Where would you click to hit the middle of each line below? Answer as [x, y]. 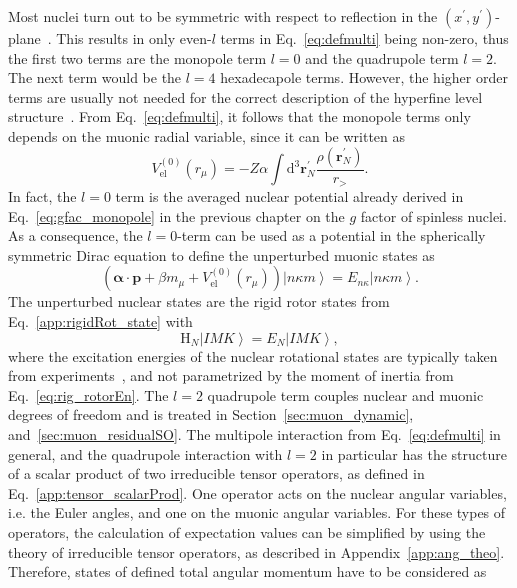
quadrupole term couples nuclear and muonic [345, 394]
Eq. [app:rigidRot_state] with [100, 321]
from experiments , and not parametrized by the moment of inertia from [231, 375]
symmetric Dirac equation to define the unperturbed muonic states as [221, 254]
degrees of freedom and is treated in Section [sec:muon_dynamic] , [211, 414]
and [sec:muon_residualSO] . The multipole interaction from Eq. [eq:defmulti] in [254, 433]
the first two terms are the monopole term [137, 57]
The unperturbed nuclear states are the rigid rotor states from [199, 301]
